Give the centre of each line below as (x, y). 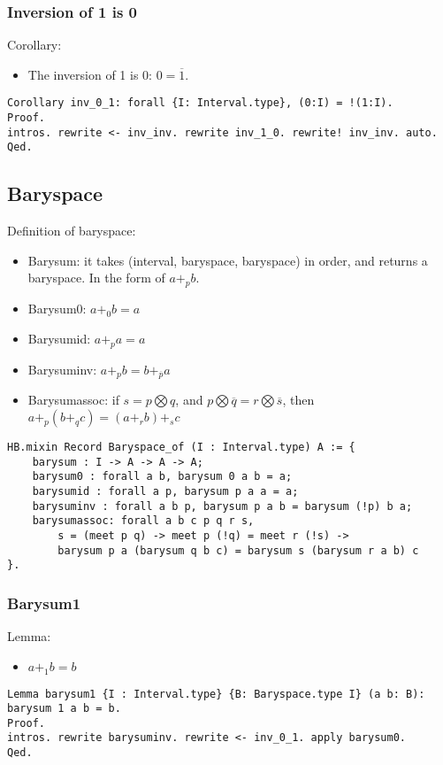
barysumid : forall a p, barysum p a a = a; (165, 491)
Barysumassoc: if (73, 400)
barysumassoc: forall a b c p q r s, (143, 521)
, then (298, 400)
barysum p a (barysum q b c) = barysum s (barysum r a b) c (238, 550)
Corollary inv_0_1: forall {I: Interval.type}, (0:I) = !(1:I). (200, 103)
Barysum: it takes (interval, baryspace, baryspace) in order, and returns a (228, 260)
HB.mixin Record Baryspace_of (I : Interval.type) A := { (181, 447)
